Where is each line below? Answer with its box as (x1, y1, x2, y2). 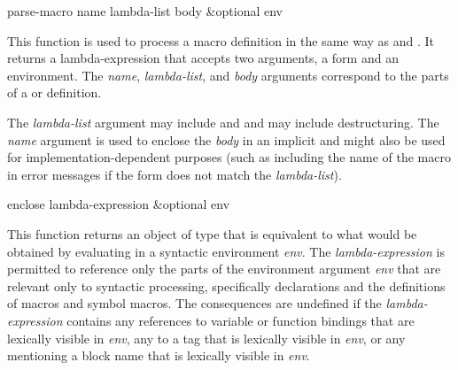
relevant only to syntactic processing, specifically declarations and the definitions (7, 276, 446, 295)
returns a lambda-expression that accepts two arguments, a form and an (7, 49, 399, 67)
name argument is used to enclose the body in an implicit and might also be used (7, 130, 446, 149)
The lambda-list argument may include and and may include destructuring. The (7, 112, 439, 131)
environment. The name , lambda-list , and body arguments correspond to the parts (7, 66, 449, 84)
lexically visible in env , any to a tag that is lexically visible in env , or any (7, 328, 406, 347)
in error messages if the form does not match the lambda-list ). (7, 165, 342, 183)
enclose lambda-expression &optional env (7, 195, 230, 213)
